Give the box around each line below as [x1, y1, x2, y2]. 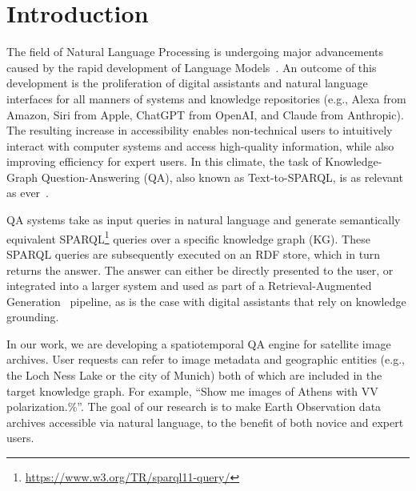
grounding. [6, 308, 59, 325]
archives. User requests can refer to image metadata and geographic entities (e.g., [6, 351, 405, 368]
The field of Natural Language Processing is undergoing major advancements [6, 43, 384, 60]
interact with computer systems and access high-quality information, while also [6, 137, 394, 154]
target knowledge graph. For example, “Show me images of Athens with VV [6, 382, 378, 399]
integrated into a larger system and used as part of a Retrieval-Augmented [6, 277, 372, 294]
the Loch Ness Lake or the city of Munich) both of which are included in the [6, 367, 382, 384]
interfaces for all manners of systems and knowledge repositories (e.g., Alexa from [6, 90, 406, 107]
